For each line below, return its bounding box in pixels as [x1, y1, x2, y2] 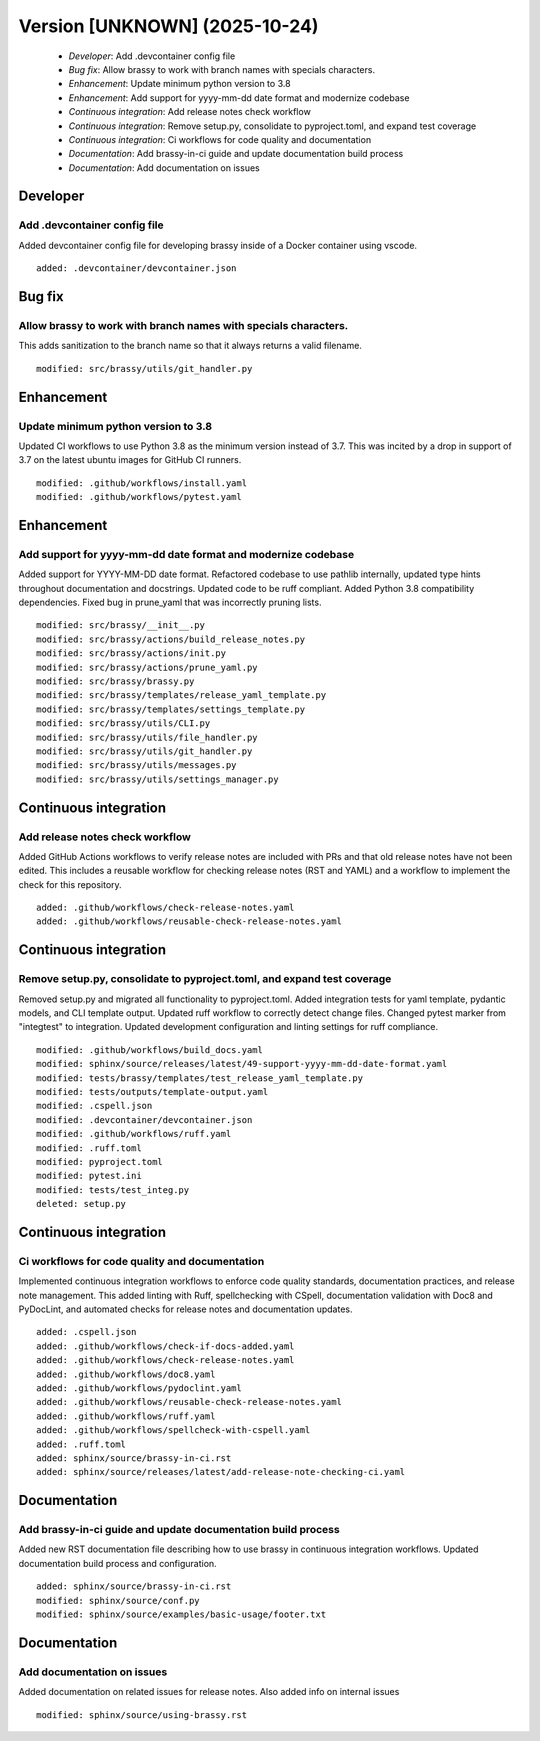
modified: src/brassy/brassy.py [36, 675, 195, 687]
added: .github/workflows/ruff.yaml [36, 1410, 216, 1422]
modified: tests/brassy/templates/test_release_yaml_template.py [36, 1072, 364, 1084]
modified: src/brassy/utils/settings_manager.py [36, 773, 279, 785]
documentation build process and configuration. [18, 1557, 217, 1569]
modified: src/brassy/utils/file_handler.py [36, 731, 259, 743]
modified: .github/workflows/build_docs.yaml [36, 1044, 264, 1055]
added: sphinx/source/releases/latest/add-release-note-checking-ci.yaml [36, 1466, 406, 1478]
